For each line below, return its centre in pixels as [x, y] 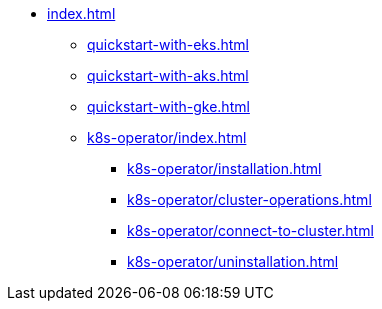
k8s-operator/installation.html [224, 168]
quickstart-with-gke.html [168, 106]
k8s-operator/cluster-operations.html [249, 199]
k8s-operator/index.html [167, 137]
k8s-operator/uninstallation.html [233, 261]
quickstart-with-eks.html [168, 44]
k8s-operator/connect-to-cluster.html [250, 230]
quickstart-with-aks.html [168, 75]
